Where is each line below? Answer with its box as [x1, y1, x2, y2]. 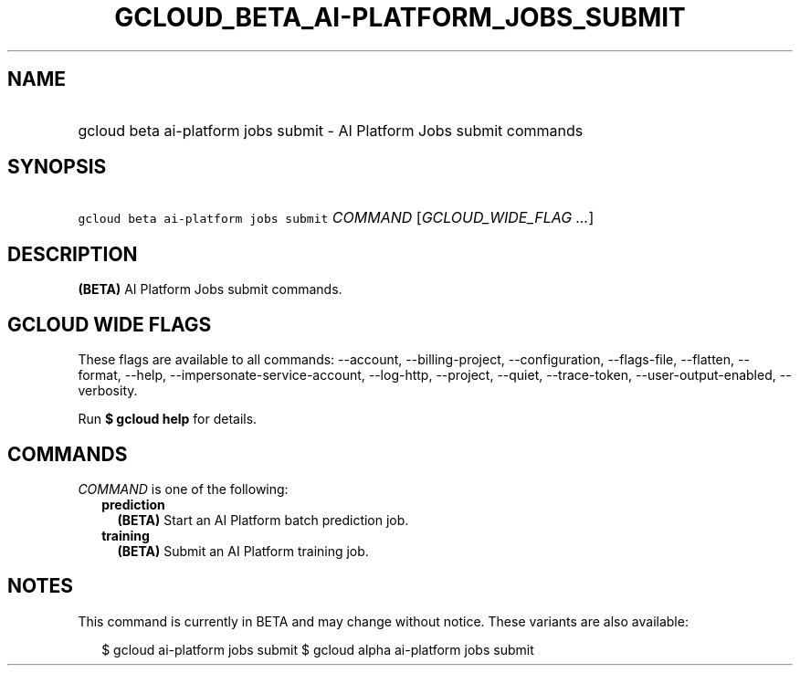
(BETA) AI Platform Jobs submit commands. [78, 281, 342, 298]
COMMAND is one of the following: [78, 480, 289, 497]
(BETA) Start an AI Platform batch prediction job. [117, 511, 409, 528]
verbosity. [78, 383, 138, 399]
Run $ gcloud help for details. [78, 411, 258, 427]
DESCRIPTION [7, 242, 138, 266]
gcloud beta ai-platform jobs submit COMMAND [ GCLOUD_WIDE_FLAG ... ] [78, 208, 595, 227]
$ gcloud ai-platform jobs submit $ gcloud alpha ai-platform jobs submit [101, 641, 534, 657]
